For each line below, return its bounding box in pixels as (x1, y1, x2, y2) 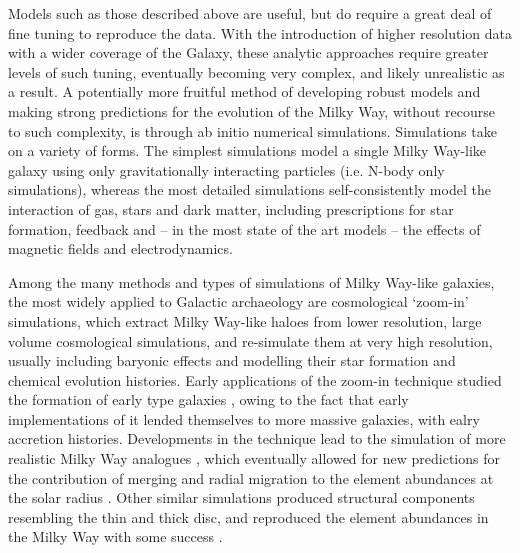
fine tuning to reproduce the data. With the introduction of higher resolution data (8, 22, 512, 43)
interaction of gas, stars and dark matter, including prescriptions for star (8, 198, 454, 219)
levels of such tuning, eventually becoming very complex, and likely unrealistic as (8, 61, 505, 82)
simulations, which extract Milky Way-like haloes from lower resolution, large (8, 310, 482, 331)
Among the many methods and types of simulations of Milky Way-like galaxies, (8, 271, 495, 292)
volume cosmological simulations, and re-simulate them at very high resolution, (8, 330, 493, 351)
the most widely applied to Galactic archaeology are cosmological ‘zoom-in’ (8, 291, 469, 312)
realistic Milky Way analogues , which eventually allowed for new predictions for (8, 448, 500, 469)
